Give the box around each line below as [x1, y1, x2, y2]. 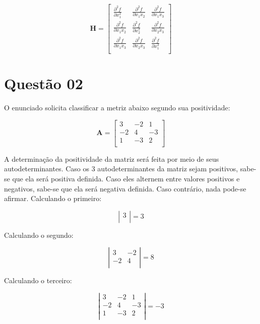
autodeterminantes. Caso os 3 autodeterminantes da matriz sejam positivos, [4, 163, 238, 174]
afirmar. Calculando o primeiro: [4, 193, 102, 204]
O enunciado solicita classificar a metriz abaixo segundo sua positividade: [4, 102, 230, 113]
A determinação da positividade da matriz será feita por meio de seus [4, 153, 219, 164]
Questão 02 [4, 73, 83, 94]
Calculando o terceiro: [4, 275, 72, 286]
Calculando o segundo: [4, 229, 74, 240]
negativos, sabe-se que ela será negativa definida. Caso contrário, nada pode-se [4, 183, 246, 193]
